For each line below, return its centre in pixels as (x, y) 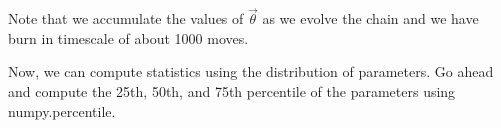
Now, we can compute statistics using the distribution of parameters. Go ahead (251, 71)
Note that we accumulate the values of (126, 18)
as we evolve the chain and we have (370, 18)
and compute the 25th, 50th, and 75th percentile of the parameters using (232, 91)
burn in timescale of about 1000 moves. (128, 37)
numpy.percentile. (62, 110)
